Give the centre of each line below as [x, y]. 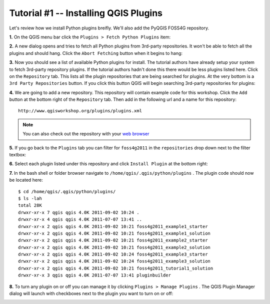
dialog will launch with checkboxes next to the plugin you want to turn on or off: [91, 294]
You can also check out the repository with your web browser [86, 134]
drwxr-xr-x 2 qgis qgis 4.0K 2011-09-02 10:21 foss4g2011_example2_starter [113, 240]
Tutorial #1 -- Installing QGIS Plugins [86, 13]
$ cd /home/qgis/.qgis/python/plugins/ [67, 191]
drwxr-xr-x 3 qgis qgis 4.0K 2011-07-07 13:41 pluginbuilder [94, 275]
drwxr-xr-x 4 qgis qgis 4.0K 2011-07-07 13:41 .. [80, 219]
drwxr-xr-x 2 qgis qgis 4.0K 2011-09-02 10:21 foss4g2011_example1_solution [114, 233]
